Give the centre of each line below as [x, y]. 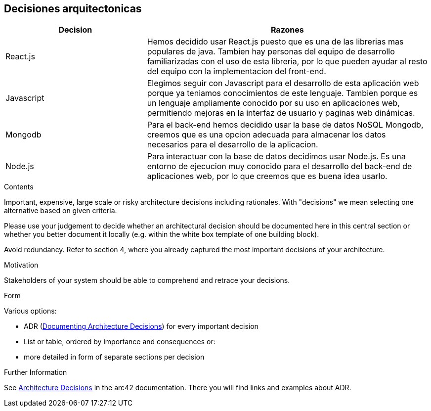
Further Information [36, 372]
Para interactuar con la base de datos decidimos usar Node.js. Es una [276, 157]
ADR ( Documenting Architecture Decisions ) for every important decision [141, 326]
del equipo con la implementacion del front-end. [237, 71]
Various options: [30, 311]
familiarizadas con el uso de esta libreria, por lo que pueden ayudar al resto [287, 62]
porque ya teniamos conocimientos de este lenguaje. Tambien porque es [282, 93]
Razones [287, 30]
